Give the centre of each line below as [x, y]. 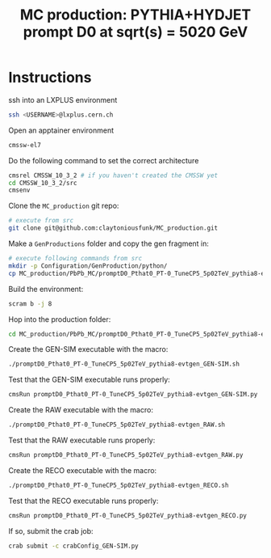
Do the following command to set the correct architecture [104, 160]
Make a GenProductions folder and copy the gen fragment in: [109, 243]
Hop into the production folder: [60, 319]
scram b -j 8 [30, 304]
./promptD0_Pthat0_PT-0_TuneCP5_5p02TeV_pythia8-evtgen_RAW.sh [117, 425]
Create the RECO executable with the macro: [83, 470]
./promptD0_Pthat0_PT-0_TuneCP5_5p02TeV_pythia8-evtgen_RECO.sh [119, 485]
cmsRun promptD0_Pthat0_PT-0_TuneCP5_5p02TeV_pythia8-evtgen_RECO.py [128, 515]
